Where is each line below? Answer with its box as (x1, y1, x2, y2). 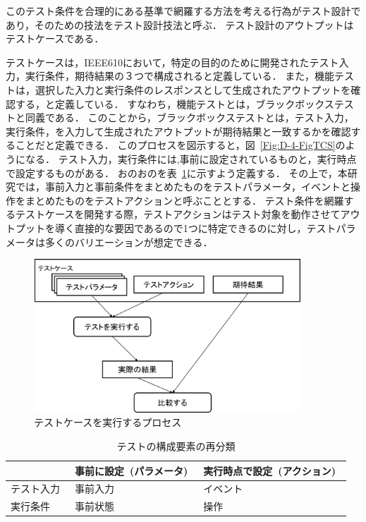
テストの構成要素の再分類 (116, 439, 236, 454)
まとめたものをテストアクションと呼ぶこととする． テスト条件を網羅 (25, 193, 344, 207)
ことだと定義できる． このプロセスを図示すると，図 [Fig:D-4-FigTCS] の (15, 138, 346, 152)
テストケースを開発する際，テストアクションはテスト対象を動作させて (15, 207, 341, 221)
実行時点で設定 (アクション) (203, 463, 336, 478)
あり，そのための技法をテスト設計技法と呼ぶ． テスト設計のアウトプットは (6, 17, 354, 32)
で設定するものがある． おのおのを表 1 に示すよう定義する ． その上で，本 (6, 165, 348, 180)
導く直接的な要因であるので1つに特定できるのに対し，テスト (54, 220, 336, 235)
